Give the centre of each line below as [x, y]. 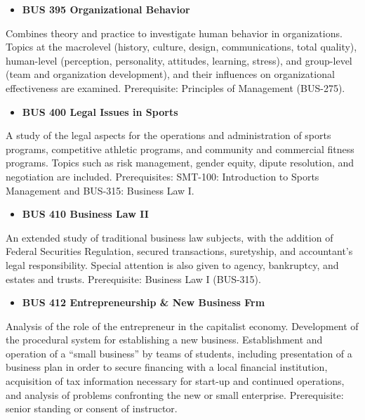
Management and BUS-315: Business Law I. [100, 190]
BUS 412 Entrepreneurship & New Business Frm [144, 302]
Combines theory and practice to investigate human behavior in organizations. [174, 33]
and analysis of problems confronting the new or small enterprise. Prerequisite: [175, 394]
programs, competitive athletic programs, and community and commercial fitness [180, 149]
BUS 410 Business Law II [85, 214]
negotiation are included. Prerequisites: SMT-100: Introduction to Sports [162, 176]
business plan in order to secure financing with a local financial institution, [167, 367]
